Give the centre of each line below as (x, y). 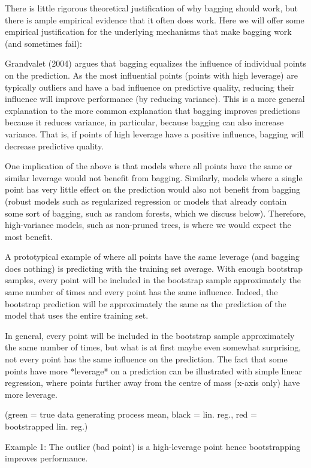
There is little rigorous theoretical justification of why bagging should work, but (151, 8)
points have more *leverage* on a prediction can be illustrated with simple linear (153, 370)
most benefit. (29, 236)
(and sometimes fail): (43, 43)
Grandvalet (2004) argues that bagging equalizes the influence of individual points (155, 63)
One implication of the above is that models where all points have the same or (149, 166)
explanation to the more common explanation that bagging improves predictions (153, 110)
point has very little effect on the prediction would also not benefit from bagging (153, 189)
